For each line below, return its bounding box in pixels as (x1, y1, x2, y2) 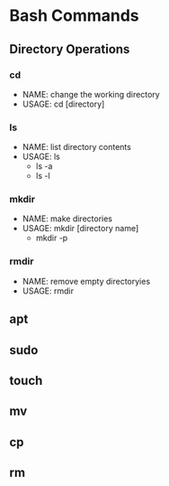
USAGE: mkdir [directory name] (22, 223, 139, 234)
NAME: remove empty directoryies (22, 276, 151, 286)
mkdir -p (35, 232, 68, 244)
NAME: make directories (22, 213, 112, 224)
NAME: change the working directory (22, 89, 160, 99)
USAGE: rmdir (22, 285, 75, 296)
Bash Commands (9, 5, 139, 26)
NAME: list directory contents (22, 142, 132, 153)
